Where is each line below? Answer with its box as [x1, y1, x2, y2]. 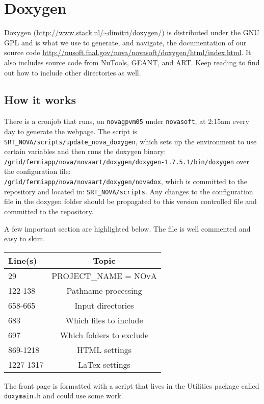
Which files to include [65, 314, 143, 326]
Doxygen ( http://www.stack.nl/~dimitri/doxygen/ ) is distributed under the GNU [4, 27, 259, 38]
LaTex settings [78, 358, 130, 370]
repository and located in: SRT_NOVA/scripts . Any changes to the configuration [4, 186, 253, 196]
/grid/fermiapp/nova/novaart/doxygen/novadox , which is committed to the [4, 176, 248, 187]
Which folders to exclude [60, 329, 149, 341]
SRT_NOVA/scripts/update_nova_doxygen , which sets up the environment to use [4, 136, 257, 146]
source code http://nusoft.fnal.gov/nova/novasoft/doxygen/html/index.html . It [4, 47, 251, 58]
